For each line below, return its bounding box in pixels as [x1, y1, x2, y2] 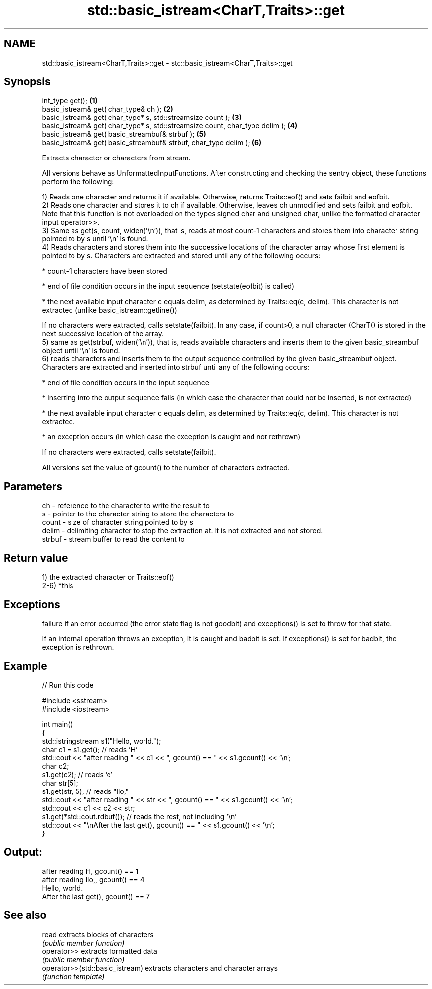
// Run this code [42, 680, 94, 689]
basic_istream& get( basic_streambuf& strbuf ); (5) [42, 130, 206, 139]
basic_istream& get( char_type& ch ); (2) [42, 105, 173, 114]
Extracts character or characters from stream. [42, 154, 191, 162]
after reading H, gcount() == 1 [42, 867, 139, 875]
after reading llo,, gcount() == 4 [42, 875, 144, 884]
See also [4, 909, 47, 922]
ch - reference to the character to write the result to [42, 501, 210, 510]
